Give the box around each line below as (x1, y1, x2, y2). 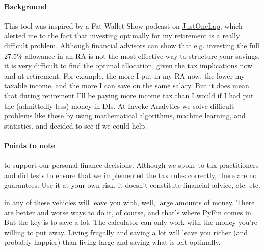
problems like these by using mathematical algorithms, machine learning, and (4, 110, 246, 121)
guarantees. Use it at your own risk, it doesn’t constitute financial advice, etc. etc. (4, 180, 260, 190)
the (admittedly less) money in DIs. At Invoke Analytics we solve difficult (4, 100, 234, 111)
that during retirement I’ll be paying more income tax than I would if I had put (4, 90, 254, 101)
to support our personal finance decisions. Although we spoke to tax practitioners (4, 160, 259, 170)
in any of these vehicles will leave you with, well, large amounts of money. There (4, 196, 255, 207)
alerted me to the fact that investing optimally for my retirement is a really (4, 30, 240, 41)
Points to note (4, 140, 55, 150)
